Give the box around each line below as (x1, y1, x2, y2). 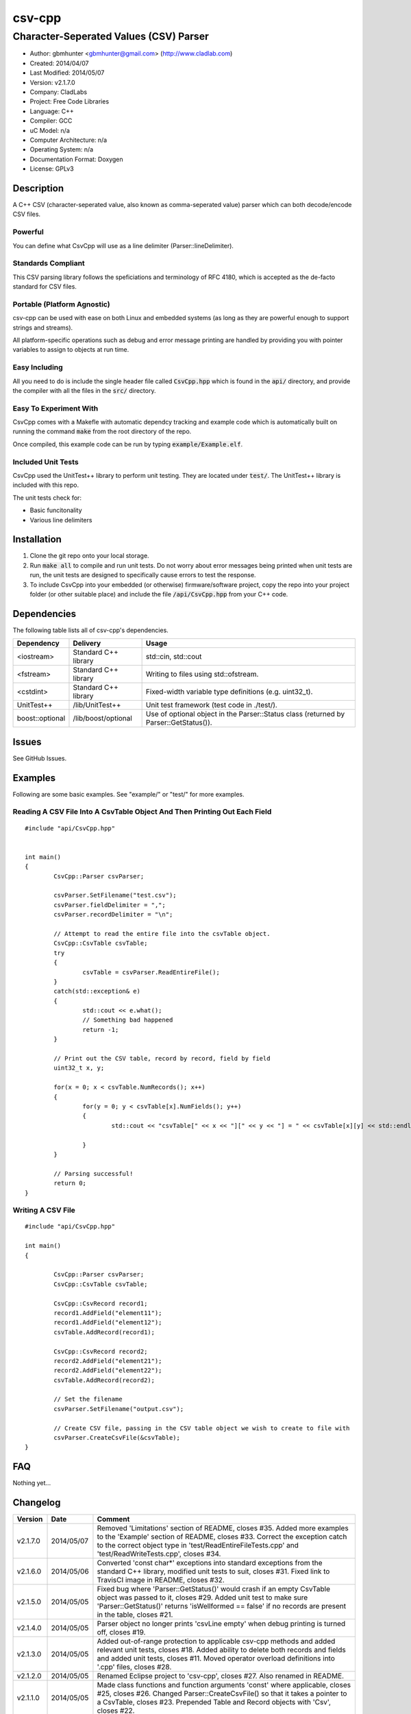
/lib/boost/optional (73, 714, 133, 723)
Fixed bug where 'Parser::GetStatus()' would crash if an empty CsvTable (97, 1584, 330, 1594)
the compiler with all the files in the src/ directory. (12, 386, 156, 394)
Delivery (73, 638, 101, 648)
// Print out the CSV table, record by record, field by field (53, 1054, 271, 1063)
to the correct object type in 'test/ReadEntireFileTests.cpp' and (97, 1541, 299, 1550)
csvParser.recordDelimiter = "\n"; (53, 910, 173, 919)
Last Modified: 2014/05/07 (29, 69, 105, 77)
